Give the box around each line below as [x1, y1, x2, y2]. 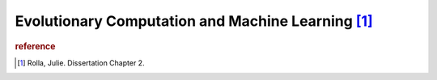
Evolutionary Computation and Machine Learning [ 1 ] [15, 12, 373, 30]
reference [15, 40, 56, 52]
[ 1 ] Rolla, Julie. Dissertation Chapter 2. [17, 57, 145, 68]
